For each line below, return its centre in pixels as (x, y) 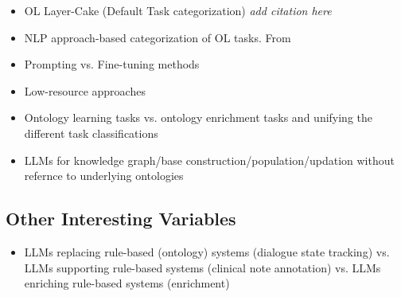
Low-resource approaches (85, 90)
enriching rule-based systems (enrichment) (127, 283)
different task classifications (91, 133)
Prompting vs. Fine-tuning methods (112, 64)
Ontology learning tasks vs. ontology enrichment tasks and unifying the (199, 117)
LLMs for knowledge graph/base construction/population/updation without (209, 160)
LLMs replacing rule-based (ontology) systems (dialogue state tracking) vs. (207, 251)
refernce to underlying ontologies (104, 176)
